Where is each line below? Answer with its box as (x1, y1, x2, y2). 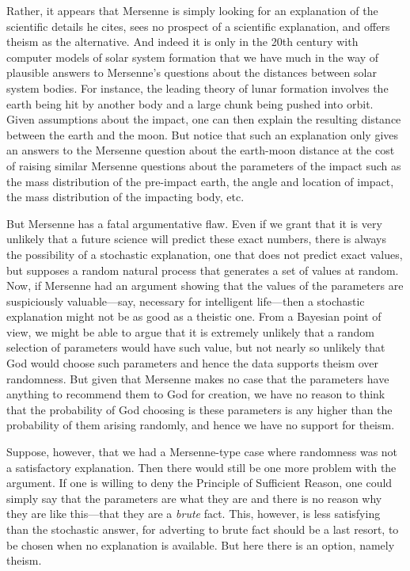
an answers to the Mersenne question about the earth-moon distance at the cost (6, 142, 395, 158)
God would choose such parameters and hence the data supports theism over (6, 355, 379, 371)
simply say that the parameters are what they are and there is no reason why (6, 489, 382, 506)
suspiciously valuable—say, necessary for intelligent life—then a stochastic (6, 292, 365, 309)
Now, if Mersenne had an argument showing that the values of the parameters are (6, 277, 404, 294)
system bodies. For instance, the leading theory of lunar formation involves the (6, 79, 389, 96)
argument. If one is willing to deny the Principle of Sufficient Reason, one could (6, 474, 393, 491)
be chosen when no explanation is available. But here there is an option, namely (6, 536, 395, 553)
